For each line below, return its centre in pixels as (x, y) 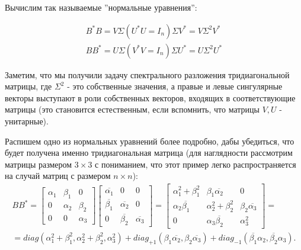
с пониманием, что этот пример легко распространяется (196, 164)
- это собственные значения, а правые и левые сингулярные (175, 86)
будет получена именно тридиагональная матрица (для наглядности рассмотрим (149, 153)
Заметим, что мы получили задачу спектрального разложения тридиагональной (147, 74)
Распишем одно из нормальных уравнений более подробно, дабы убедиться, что (150, 141)
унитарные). (27, 121)
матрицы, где (28, 86)
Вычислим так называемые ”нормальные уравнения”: (101, 7)
